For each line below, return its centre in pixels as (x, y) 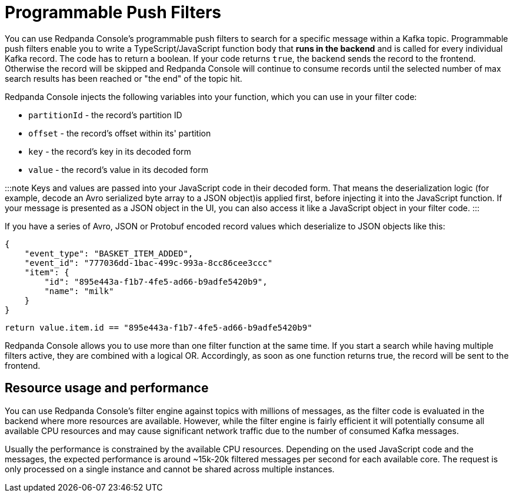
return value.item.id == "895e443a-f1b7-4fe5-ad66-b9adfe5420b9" (159, 327)
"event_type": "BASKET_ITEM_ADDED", (109, 253)
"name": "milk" (79, 291)
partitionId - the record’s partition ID (105, 115)
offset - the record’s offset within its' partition (120, 133)
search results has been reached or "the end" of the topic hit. (124, 78)
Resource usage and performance (107, 388)
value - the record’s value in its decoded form (119, 169)
